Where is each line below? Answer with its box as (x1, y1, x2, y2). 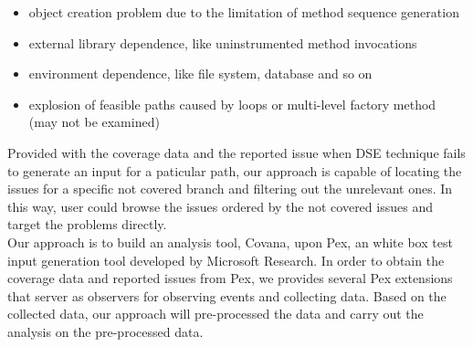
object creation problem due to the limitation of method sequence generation (28, 3, 459, 21)
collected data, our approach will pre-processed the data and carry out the (7, 304, 424, 323)
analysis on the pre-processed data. (7, 321, 204, 341)
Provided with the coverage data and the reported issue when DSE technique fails (7, 142, 466, 162)
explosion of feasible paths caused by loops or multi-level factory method (28, 94, 436, 113)
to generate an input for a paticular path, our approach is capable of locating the (7, 161, 462, 180)
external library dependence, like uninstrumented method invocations (28, 33, 417, 52)
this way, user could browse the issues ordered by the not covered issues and (7, 196, 433, 216)
